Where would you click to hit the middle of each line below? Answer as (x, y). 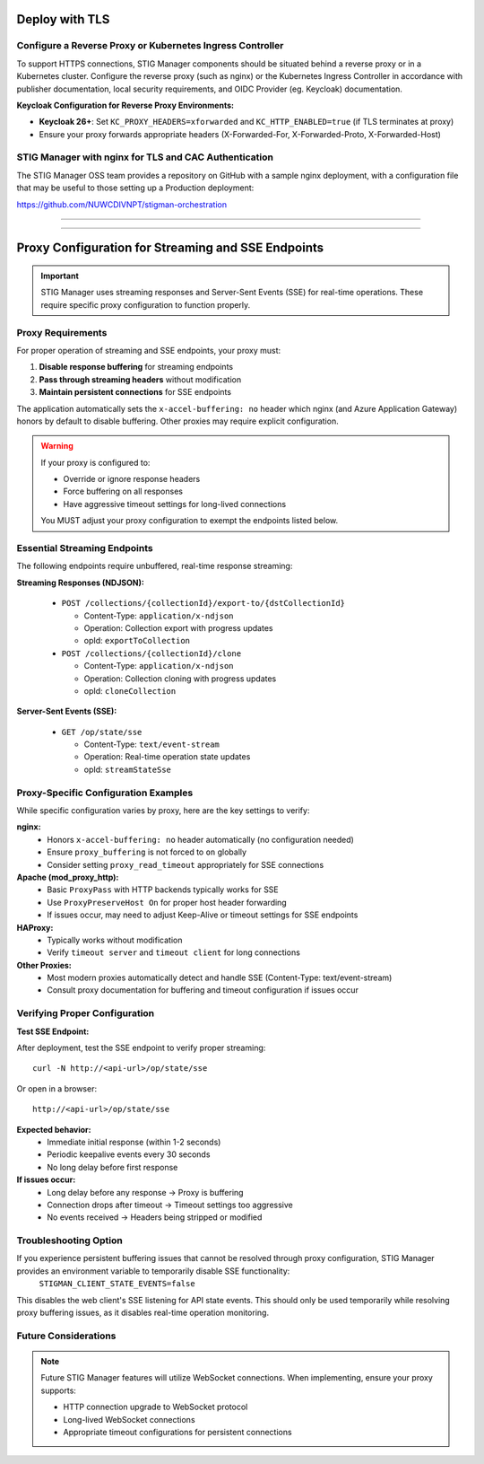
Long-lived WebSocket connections (130, 1419)
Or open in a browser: (57, 1088)
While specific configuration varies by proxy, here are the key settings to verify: (163, 811)
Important (60, 276)
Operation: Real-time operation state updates (167, 757)
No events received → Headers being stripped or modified (155, 1217)
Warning (57, 446)
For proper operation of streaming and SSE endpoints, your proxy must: (149, 350)
